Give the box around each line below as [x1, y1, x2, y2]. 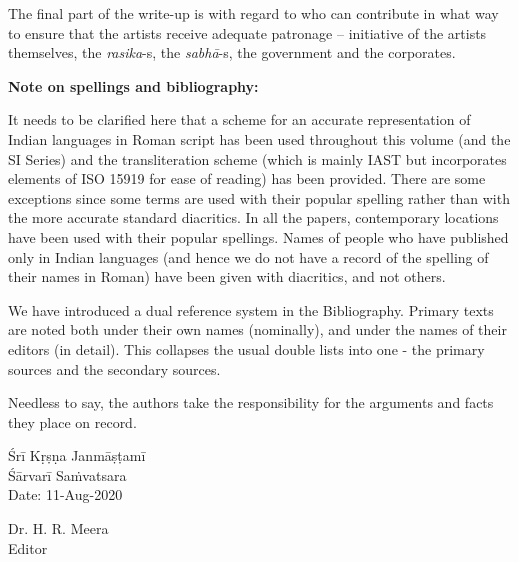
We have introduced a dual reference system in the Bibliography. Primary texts [8, 299, 494, 320]
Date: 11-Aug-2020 [8, 484, 123, 505]
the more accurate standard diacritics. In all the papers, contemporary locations [8, 207, 499, 228]
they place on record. [8, 411, 137, 432]
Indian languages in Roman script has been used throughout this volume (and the [8, 128, 511, 149]
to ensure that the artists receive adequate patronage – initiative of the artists [8, 22, 487, 43]
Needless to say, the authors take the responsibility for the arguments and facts [8, 392, 494, 413]
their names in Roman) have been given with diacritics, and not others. [8, 266, 446, 287]
